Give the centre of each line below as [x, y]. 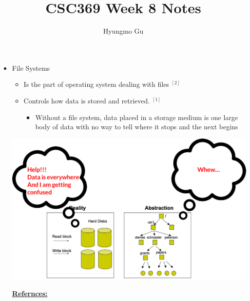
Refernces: [30, 293]
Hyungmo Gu [123, 31]
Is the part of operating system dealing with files [96, 84]
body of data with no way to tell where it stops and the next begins [137, 127]
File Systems [31, 68]
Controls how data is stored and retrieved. [87, 100]
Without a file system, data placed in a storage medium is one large [137, 117]
